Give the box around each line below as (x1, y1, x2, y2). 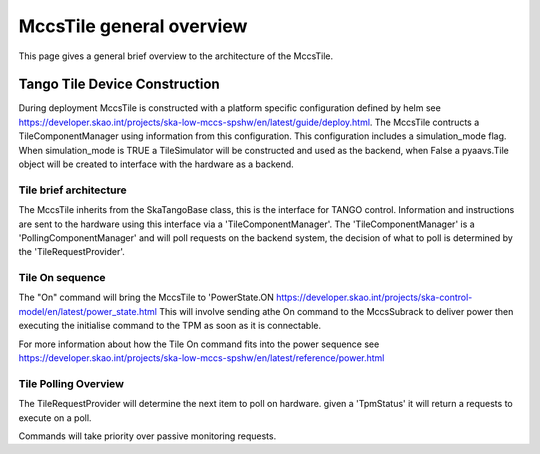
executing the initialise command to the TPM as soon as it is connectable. (18, 320, 322, 332)
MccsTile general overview (18, 15, 248, 37)
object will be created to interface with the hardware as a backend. (18, 158, 294, 170)
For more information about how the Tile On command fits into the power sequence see (18, 338, 380, 350)
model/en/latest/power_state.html (18, 305, 157, 317)
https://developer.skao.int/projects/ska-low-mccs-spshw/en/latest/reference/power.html (18, 352, 385, 364)
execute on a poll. (18, 411, 92, 424)
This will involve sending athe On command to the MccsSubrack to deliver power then (158, 305, 514, 317)
